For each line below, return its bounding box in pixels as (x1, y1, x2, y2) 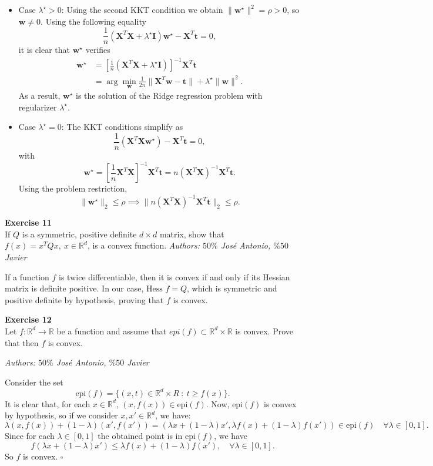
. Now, (206, 397, 230, 410)
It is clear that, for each (5, 397, 90, 410)
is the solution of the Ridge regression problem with (76, 89, 263, 102)
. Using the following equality (41, 15, 146, 27)
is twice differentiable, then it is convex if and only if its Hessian (59, 270, 290, 283)
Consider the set (5, 376, 63, 388)
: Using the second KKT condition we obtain (61, 4, 223, 15)
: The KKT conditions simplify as (61, 120, 183, 133)
